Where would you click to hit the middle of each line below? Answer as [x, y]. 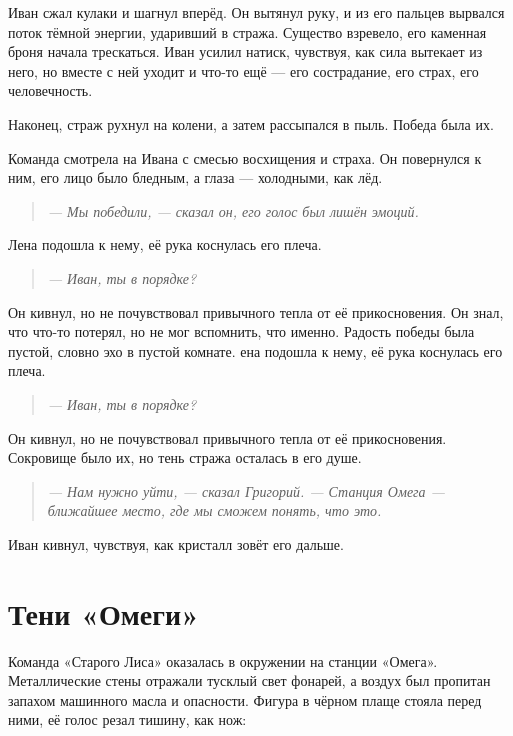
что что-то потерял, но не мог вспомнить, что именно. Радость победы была [241, 331]
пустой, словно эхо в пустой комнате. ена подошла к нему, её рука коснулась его [255, 350]
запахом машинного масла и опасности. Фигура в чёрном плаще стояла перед [245, 699]
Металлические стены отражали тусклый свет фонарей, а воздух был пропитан [249, 680]
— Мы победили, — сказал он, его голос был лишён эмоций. [233, 210]
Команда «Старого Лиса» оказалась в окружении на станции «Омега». [223, 660]
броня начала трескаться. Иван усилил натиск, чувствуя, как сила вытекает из [245, 51]
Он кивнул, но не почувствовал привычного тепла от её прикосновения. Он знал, [256, 311]
